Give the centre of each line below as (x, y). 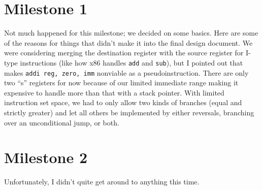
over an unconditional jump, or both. (62, 122)
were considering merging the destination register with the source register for (124, 53)
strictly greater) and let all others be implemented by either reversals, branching (129, 112)
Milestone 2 (46, 157)
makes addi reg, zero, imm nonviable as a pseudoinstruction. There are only (126, 72)
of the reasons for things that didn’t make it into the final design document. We (128, 42)
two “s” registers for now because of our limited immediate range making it (121, 83)
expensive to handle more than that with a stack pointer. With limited (114, 92)
